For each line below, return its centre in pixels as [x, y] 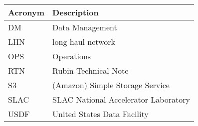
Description [76, 12]
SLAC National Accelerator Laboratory [121, 99]
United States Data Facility [100, 114]
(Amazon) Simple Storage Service [111, 85]
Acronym [26, 12]
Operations [72, 56]
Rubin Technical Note [91, 70]
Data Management [85, 27]
